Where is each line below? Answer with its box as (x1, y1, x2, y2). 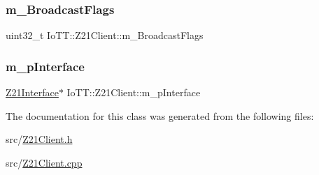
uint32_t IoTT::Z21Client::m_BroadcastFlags (6, 28, 204, 43)
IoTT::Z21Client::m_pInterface (66, 85, 201, 100)
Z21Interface (6, 85, 59, 100)
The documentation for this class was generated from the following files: (6, 108, 314, 123)
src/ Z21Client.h (6, 132, 73, 146)
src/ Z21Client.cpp (6, 155, 83, 169)
